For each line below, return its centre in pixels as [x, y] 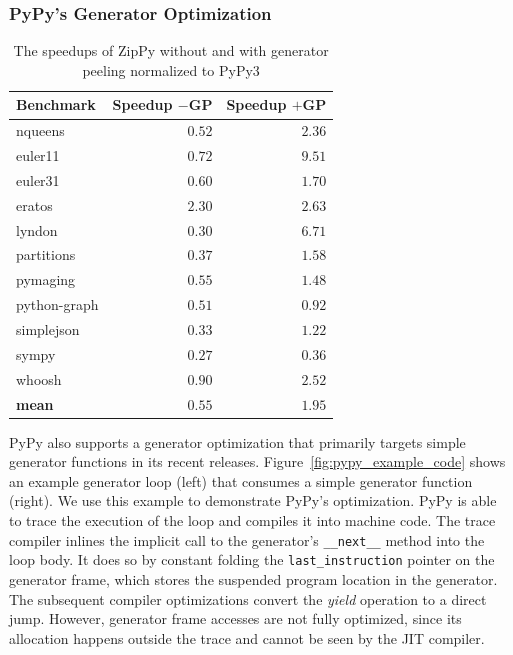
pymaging [46, 279]
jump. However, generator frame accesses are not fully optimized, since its [235, 618]
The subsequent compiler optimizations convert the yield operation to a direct [248, 598]
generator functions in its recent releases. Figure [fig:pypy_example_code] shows [257, 461]
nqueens [40, 130]
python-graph [57, 304]
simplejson [48, 329]
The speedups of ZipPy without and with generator [171, 50]
